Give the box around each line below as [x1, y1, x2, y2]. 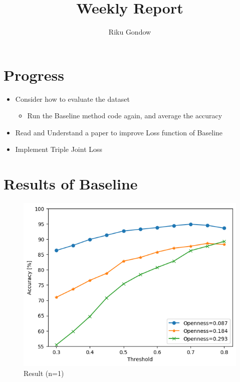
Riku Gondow [108, 27, 151, 37]
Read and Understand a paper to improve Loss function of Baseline [15, 127, 223, 137]
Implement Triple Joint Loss [15, 144, 103, 154]
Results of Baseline [4, 173, 138, 194]
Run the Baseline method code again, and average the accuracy [27, 110, 222, 121]
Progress [4, 64, 64, 85]
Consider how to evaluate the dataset [15, 93, 130, 104]
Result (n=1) [24, 367, 64, 378]
